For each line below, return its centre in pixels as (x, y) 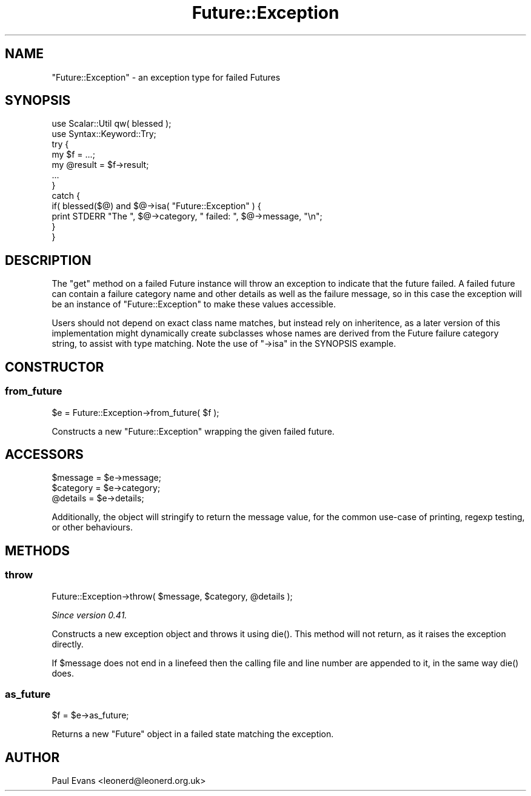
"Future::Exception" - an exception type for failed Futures (166, 77)
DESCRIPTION (48, 260)
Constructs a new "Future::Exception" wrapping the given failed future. (193, 431)
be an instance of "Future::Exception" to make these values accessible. (194, 304)
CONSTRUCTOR (55, 367)
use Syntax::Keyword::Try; (104, 134)
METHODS (38, 550)
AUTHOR (32, 757)
